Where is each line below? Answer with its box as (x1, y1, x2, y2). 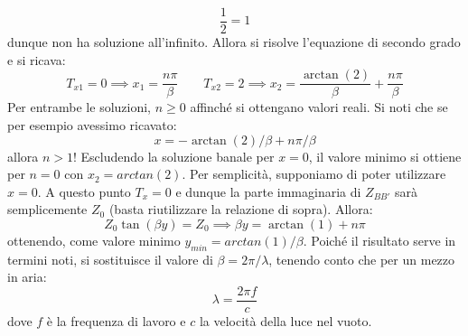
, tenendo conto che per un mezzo (268, 249, 455, 268)
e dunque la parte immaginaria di (175, 182, 361, 201)
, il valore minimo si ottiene (308, 146, 462, 165)
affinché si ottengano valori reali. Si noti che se (190, 98, 448, 117)
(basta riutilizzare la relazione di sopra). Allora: (108, 200, 373, 219)
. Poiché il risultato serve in (303, 230, 456, 249)
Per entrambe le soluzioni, (7, 98, 152, 117)
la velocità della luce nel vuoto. (199, 311, 372, 330)
